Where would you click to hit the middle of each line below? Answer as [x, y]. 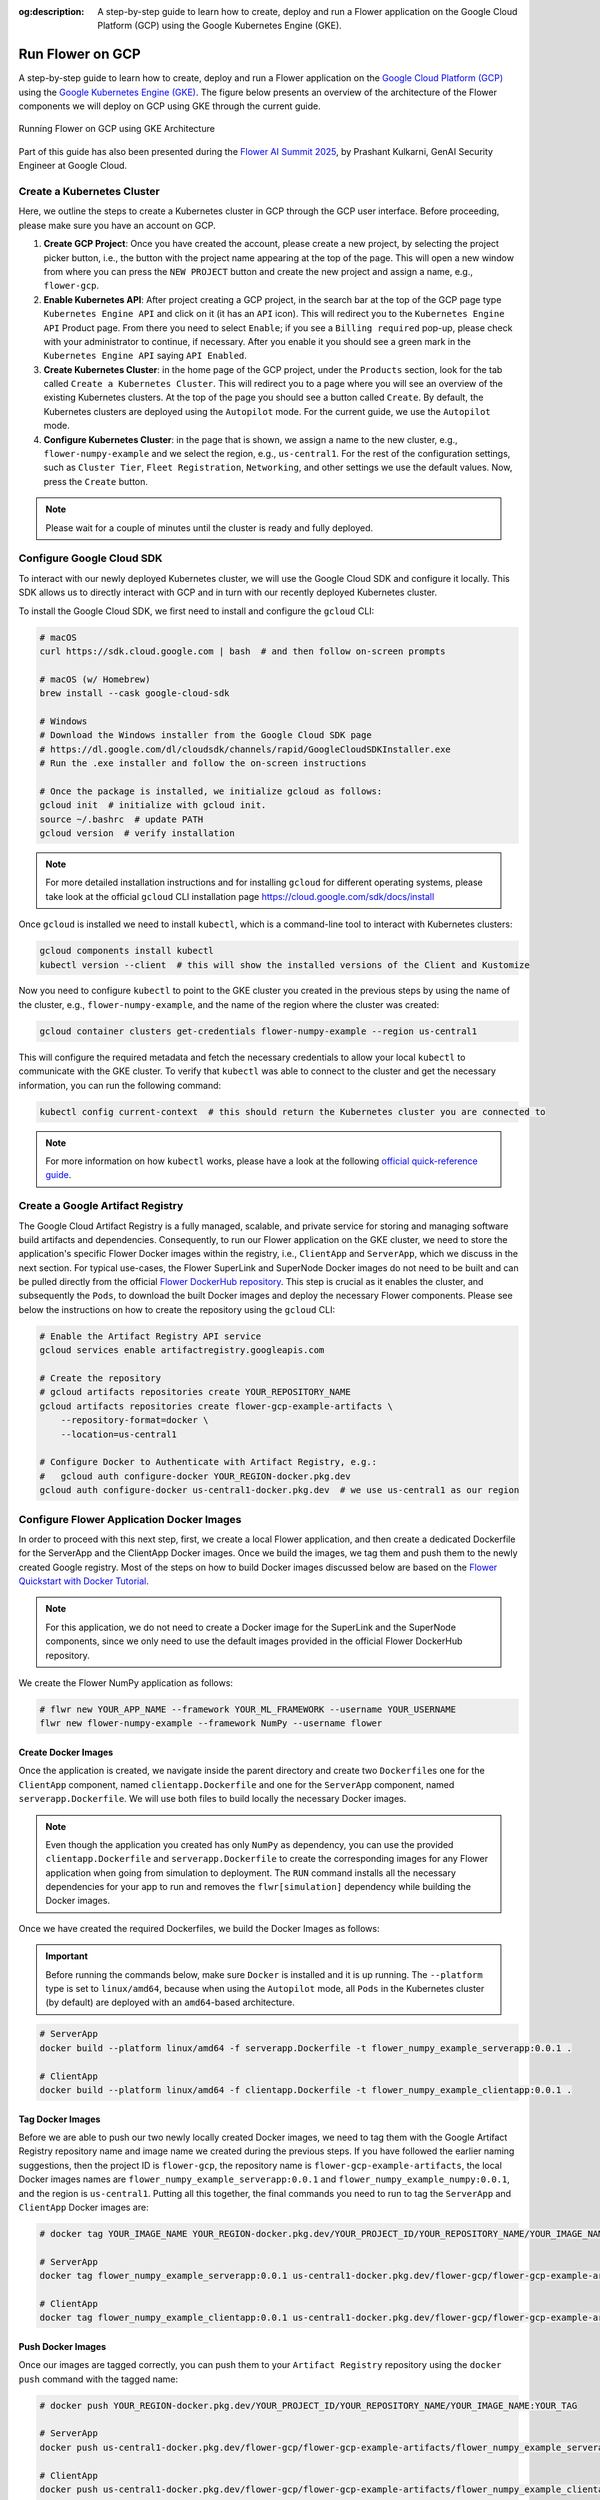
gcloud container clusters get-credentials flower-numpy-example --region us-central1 [258, 1031]
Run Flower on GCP [79, 54]
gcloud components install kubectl [126, 951]
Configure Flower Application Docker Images [130, 1519]
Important [67, 1956]
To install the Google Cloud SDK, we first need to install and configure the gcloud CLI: [196, 611]
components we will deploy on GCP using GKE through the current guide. [169, 106]
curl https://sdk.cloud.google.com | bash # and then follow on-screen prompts [242, 651]
